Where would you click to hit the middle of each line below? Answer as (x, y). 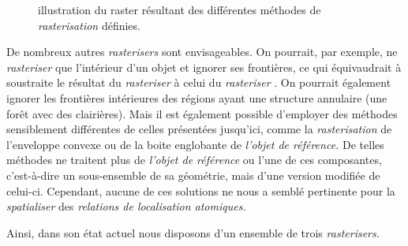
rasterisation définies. (89, 25)
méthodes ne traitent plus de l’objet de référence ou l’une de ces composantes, (194, 160)
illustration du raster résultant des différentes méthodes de (180, 9)
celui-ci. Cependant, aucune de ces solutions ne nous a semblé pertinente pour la (201, 190)
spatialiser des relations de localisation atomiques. (126, 206)
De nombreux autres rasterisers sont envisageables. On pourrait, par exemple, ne (202, 52)
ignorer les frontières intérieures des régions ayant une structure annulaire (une (197, 97)
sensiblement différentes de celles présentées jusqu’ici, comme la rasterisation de (199, 129)
